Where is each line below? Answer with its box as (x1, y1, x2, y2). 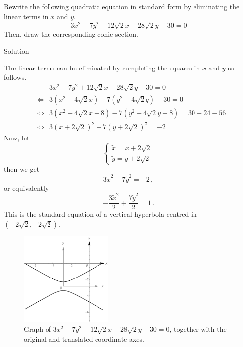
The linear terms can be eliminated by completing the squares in (4, 62, 200, 72)
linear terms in (4, 11, 49, 21)
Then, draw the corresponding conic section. (4, 29, 138, 39)
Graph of (24, 324, 51, 334)
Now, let (4, 133, 30, 143)
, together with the (169, 324, 227, 334)
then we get (4, 164, 40, 174)
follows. (4, 72, 27, 82)
